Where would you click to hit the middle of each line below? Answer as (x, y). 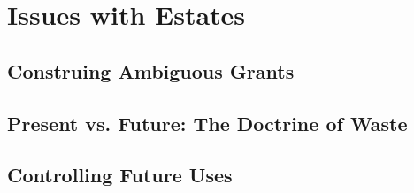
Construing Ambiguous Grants (151, 70)
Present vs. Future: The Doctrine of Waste (207, 123)
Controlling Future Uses (120, 175)
